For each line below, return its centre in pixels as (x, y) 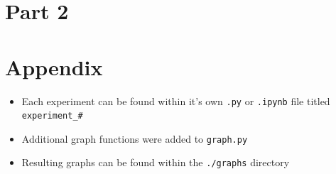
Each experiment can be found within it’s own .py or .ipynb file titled (176, 100)
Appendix (54, 66)
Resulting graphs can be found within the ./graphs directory (156, 162)
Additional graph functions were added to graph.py (135, 138)
